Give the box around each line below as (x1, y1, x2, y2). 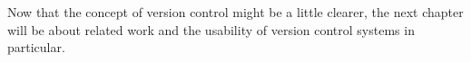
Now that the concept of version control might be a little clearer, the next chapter (7, 3, 464, 21)
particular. (7, 38, 65, 57)
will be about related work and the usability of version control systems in (7, 20, 415, 39)
